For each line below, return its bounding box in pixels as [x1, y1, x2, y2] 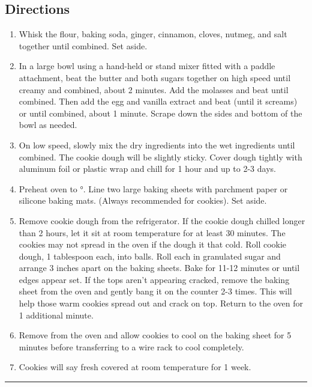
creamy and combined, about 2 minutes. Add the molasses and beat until [19, 83, 289, 96]
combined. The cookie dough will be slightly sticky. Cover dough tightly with [19, 150, 302, 163]
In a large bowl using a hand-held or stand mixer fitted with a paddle [19, 59, 275, 72]
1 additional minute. [19, 308, 94, 321]
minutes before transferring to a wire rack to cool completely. [19, 340, 244, 353]
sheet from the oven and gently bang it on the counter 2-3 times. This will [19, 285, 292, 297]
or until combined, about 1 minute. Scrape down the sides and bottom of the [19, 106, 302, 119]
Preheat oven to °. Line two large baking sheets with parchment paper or [19, 182, 288, 195]
